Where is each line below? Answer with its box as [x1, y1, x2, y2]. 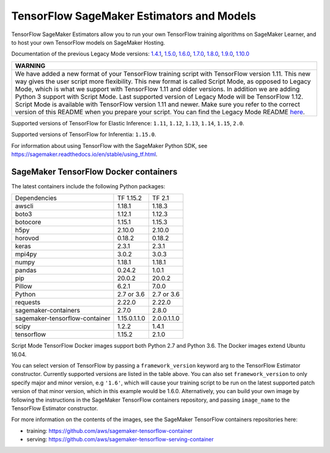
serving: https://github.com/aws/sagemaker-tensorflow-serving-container [26, 436, 214, 443]
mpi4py [15, 250, 37, 259]
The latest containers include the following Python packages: [11, 182, 166, 190]
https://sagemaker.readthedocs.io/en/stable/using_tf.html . [11, 150, 158, 158]
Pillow [15, 282, 32, 290]
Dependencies [15, 194, 57, 202]
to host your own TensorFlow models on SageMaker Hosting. [11, 39, 166, 46]
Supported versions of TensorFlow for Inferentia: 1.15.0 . [11, 131, 156, 138]
